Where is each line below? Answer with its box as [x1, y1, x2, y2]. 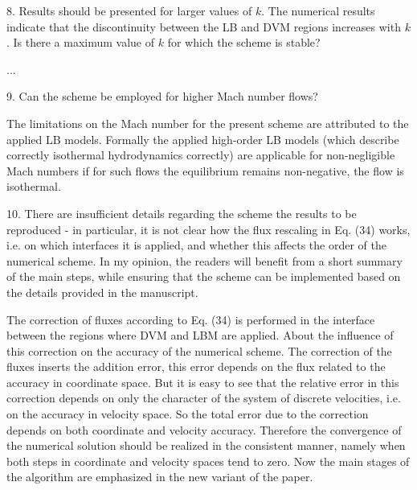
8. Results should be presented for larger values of [6, 2, 252, 19]
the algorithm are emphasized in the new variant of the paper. [6, 468, 313, 485]
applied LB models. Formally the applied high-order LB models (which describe [6, 130, 399, 147]
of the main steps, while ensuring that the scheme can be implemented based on [6, 268, 401, 285]
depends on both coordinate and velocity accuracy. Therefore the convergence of [6, 421, 402, 438]
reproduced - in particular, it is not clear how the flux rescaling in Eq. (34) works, [6, 220, 411, 237]
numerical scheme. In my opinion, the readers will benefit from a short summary [6, 252, 403, 269]
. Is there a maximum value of [6, 34, 155, 51]
